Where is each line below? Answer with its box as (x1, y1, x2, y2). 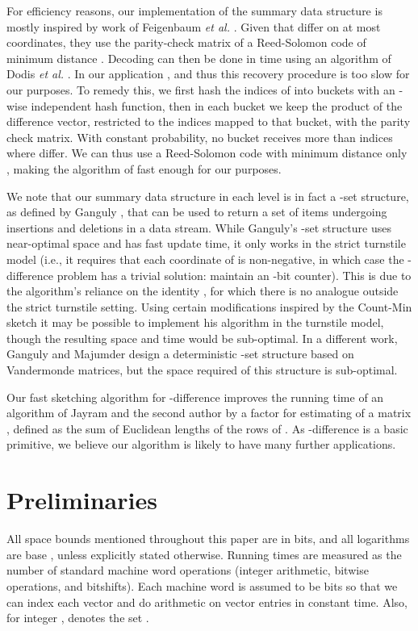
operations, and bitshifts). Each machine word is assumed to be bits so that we (6, 577, 398, 594)
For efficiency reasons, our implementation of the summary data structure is (6, 2, 382, 19)
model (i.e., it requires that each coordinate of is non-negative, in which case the (6, 250, 404, 267)
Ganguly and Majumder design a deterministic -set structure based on (6, 345, 354, 362)
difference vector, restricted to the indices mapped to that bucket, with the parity (6, 113, 411, 130)
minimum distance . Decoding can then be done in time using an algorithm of (6, 49, 391, 66)
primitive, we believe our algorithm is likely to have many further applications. (6, 436, 396, 453)
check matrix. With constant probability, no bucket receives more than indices (6, 128, 393, 145)
